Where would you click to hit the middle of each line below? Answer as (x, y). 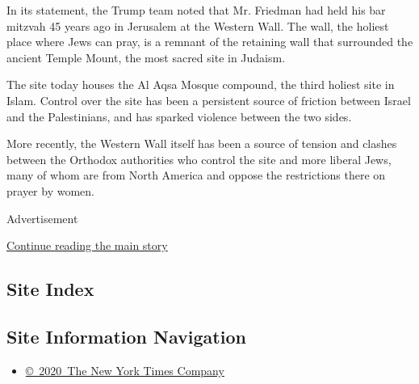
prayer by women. (50, 190)
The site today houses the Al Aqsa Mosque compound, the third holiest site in (201, 84)
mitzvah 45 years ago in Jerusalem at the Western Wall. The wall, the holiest (198, 25)
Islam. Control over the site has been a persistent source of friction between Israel (209, 100)
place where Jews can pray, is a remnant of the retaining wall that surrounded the (210, 42)
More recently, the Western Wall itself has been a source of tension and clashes (202, 143)
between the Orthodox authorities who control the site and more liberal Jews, (199, 159)
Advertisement (42, 218)
